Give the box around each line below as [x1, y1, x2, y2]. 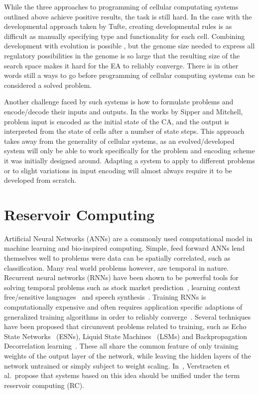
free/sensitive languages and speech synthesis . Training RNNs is [4, 292, 206, 302]
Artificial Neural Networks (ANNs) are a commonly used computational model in [4, 233, 253, 243]
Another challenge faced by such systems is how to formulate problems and [4, 96, 234, 107]
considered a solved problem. [4, 79, 92, 90]
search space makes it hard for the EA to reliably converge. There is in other [4, 60, 239, 70]
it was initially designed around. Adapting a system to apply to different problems [4, 155, 255, 165]
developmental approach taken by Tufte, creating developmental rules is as [4, 21, 232, 31]
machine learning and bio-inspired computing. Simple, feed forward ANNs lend [4, 243, 245, 253]
